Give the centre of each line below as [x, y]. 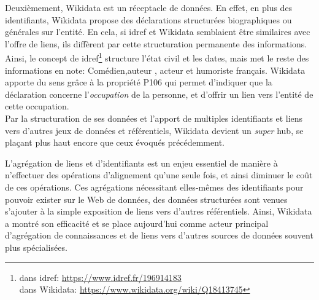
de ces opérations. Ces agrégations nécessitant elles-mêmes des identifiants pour [154, 187]
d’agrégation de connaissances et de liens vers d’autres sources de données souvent [159, 235]
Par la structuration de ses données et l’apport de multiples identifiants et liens [154, 118]
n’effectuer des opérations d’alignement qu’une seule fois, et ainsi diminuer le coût [159, 175]
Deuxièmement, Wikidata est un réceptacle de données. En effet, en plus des [149, 7]
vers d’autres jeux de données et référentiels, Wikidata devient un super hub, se [154, 130]
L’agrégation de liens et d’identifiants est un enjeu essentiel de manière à [141, 163]
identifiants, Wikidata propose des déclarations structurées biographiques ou [148, 19]
